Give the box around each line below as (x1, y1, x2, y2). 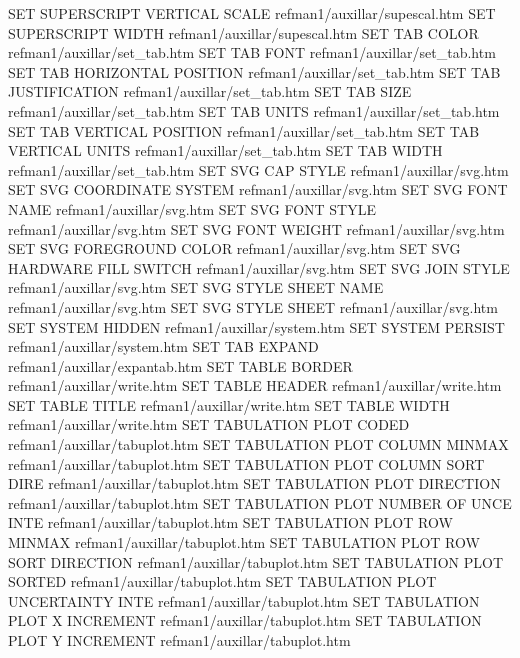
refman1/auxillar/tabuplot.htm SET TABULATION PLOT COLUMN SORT (8, 453, 485, 474)
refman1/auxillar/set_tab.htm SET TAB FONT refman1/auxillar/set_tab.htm (8, 42, 496, 63)
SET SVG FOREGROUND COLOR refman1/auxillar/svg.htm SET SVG (8, 238, 461, 259)
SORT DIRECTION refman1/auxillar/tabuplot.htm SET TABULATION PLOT (8, 551, 503, 572)
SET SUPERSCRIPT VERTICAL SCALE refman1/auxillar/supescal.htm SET (8, 3, 496, 23)
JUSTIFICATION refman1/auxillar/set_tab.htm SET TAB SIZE (8, 81, 412, 102)
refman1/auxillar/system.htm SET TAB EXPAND (8, 336, 319, 357)
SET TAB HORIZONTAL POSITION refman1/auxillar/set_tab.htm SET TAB (8, 61, 501, 82)
